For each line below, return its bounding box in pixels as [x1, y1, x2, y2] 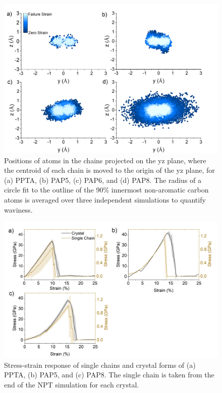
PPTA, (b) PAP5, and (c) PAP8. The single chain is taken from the [4, 369, 214, 380]
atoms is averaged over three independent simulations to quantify [4, 194, 206, 205]
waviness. [4, 204, 33, 215]
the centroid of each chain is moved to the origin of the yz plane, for [4, 165, 215, 175]
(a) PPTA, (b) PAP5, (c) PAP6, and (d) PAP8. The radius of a [4, 174, 202, 185]
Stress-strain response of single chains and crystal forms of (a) [4, 359, 196, 370]
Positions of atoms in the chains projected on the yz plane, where [4, 155, 206, 165]
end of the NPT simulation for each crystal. [4, 379, 139, 389]
